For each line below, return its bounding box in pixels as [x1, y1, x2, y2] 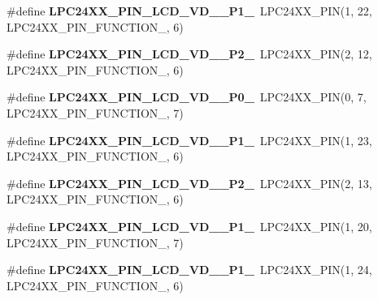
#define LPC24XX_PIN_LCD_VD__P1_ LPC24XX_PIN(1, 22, [7, 2, 372, 19]
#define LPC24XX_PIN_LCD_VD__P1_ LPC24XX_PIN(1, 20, [7, 217, 372, 234]
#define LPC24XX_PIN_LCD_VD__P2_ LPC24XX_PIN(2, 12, [7, 45, 372, 62]
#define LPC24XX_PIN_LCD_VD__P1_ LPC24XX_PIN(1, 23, [7, 131, 372, 148]
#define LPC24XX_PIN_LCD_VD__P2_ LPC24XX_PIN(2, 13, [7, 174, 372, 191]
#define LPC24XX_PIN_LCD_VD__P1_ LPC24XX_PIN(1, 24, [7, 261, 372, 278]
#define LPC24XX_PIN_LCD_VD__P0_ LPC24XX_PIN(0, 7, [7, 88, 367, 105]
